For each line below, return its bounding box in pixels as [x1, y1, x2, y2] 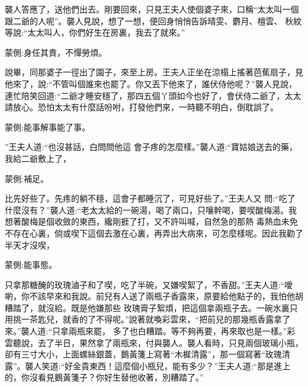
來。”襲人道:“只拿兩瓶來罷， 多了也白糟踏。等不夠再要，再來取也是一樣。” [5, 325, 287, 337]
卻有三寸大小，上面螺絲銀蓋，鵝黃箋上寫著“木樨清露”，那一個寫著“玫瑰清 [5, 348, 290, 360]
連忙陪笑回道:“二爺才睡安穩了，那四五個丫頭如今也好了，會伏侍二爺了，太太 [5, 89, 301, 101]
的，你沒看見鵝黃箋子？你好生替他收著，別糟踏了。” [5, 371, 204, 383]
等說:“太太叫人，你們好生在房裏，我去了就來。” [5, 26, 185, 39]
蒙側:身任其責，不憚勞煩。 [5, 46, 107, 58]
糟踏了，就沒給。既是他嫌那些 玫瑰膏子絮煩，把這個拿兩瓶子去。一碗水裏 [5, 301, 290, 314]
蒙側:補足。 [5, 172, 49, 184]
